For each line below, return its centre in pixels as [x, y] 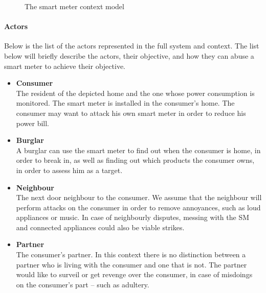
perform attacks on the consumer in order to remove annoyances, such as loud [138, 207]
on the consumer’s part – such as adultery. [83, 284]
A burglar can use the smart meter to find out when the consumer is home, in [138, 150]
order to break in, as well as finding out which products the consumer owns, [135, 160]
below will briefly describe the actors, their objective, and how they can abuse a [129, 55]
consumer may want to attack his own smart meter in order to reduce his [131, 113]
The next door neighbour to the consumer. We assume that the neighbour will [139, 197]
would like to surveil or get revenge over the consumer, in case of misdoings [134, 274]
